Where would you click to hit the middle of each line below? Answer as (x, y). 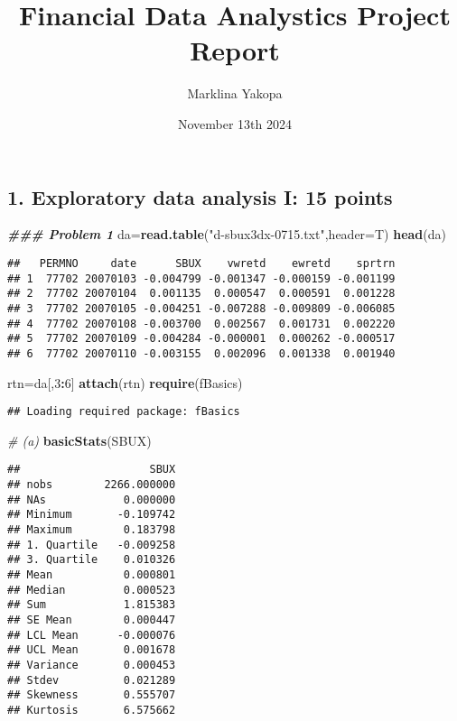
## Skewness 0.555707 (92, 695)
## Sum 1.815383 (92, 605)
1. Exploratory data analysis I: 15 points (200, 196)
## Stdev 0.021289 (92, 680)
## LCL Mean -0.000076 (92, 635)
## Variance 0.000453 (92, 665)
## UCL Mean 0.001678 (92, 650)
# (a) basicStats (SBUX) (79, 440)
